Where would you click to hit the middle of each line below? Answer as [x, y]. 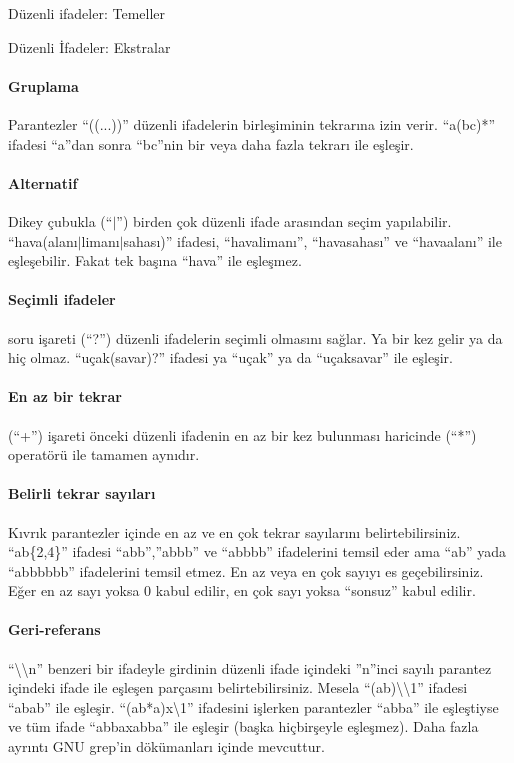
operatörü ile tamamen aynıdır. [104, 454]
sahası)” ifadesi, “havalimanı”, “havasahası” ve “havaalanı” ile [312, 240]
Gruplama [43, 85]
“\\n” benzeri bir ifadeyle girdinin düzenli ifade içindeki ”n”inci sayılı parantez [250, 667]
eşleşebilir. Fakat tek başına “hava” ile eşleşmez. [155, 260]
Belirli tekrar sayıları [82, 493]
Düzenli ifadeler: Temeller [86, 13]
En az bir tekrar [65, 396]
